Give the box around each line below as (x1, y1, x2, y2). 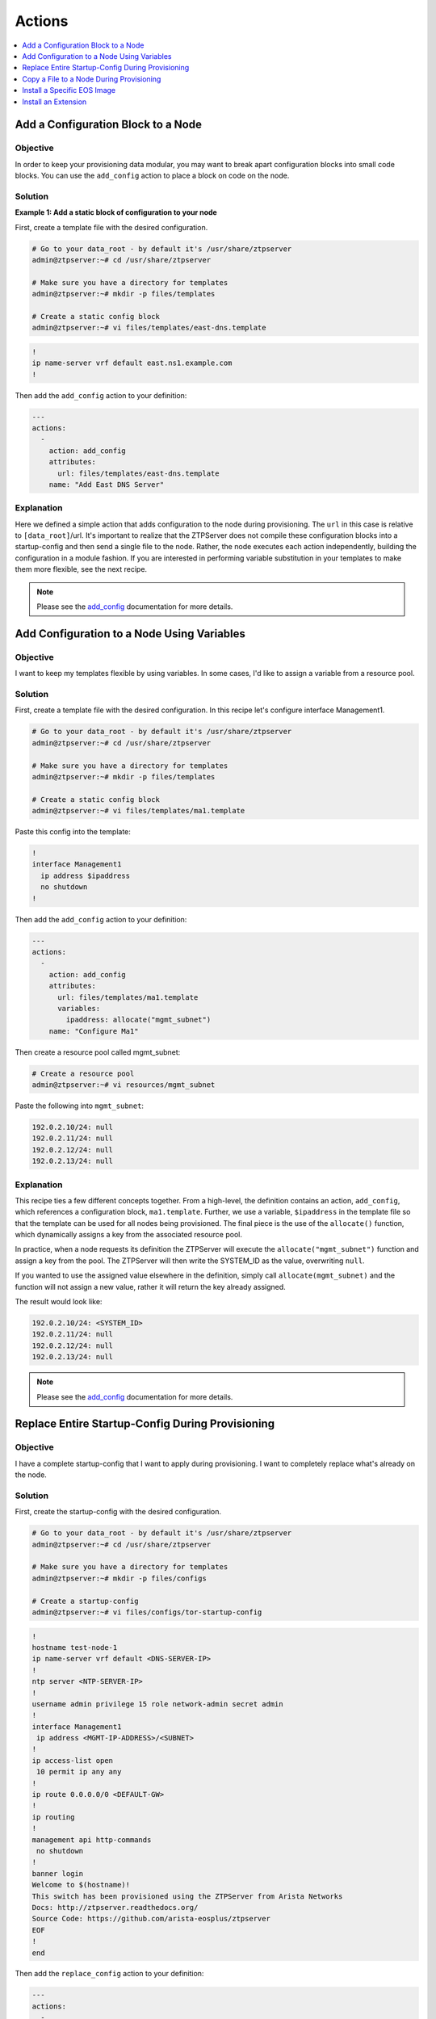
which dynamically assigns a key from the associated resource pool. (15, 1230, 242, 1240)
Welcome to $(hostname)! (31, 1880, 131, 1890)
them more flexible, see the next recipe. (15, 565, 148, 574)
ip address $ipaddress (40, 871, 131, 880)
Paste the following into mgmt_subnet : (15, 1101, 145, 1110)
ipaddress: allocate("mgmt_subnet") (65, 1015, 212, 1025)
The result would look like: (15, 1297, 103, 1307)
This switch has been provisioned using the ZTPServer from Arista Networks (31, 1891, 343, 1901)
